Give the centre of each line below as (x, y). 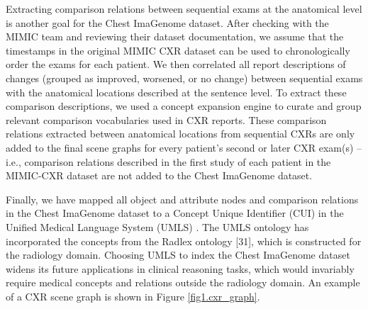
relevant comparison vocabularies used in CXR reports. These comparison (166, 119)
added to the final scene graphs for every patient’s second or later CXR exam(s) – (184, 147)
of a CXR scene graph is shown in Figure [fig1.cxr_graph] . (133, 296)
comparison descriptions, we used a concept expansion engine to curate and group (184, 106)
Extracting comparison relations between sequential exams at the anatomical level (184, 9)
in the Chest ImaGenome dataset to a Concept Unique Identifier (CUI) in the (175, 213)
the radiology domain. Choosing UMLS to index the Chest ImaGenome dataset (178, 255)
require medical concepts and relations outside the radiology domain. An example (183, 282)
